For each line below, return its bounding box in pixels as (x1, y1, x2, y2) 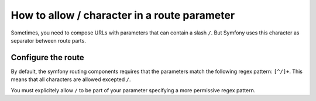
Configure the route (11, 53, 84, 62)
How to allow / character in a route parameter (11, 9, 235, 22)
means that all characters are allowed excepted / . (11, 76, 131, 83)
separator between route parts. (11, 37, 86, 44)
